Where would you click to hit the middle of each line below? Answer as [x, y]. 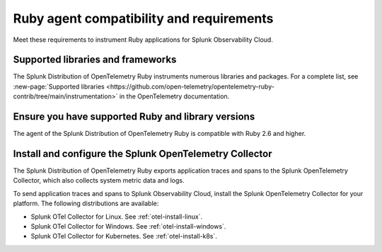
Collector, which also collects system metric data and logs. [99, 181]
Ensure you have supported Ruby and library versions [134, 117]
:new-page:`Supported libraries [59, 86]
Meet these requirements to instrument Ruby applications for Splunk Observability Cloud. [143, 40]
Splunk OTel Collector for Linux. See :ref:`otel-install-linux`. [117, 217]
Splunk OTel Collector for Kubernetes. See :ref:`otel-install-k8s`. [124, 236]
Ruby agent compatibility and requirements [143, 18]
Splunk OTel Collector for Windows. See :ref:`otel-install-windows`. [128, 226]
